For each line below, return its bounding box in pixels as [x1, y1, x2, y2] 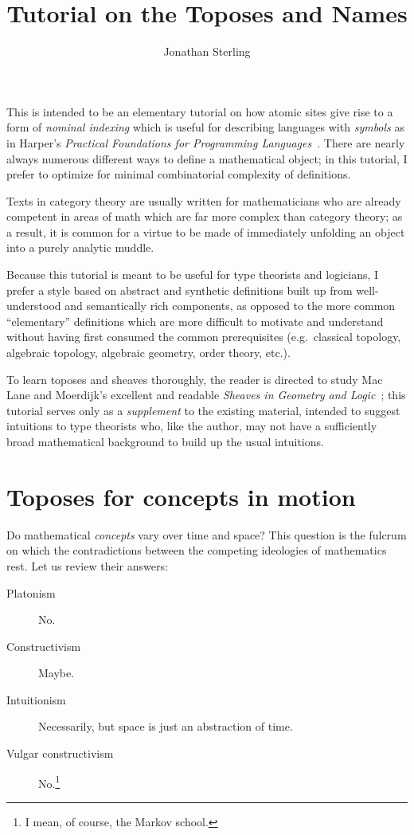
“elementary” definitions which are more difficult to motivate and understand [6, 312, 384, 329]
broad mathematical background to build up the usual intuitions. [6, 433, 324, 449]
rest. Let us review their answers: [6, 557, 168, 574]
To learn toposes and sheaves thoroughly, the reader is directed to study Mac [6, 370, 383, 387]
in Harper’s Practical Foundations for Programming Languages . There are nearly [6, 134, 405, 151]
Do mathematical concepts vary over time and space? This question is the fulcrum [6, 526, 407, 543]
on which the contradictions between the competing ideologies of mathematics [6, 542, 387, 559]
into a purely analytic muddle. [6, 239, 154, 256]
